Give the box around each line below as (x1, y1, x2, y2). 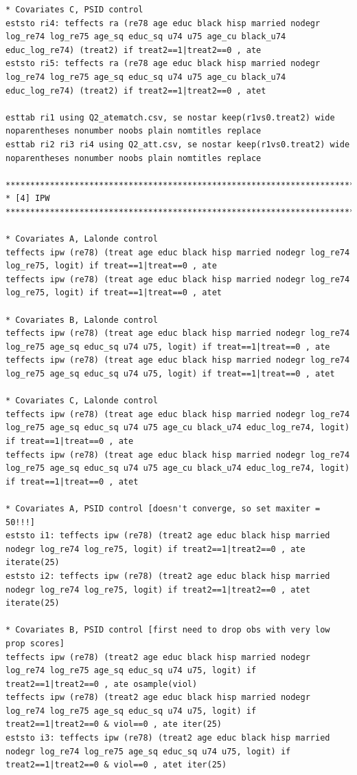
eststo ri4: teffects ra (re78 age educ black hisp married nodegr (5, 18, 321, 28)
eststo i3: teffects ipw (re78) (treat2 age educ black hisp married (5, 733, 330, 743)
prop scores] (5, 638, 65, 648)
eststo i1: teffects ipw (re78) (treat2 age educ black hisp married (5, 531, 330, 541)
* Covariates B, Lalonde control (5, 315, 158, 325)
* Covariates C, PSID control (5, 5, 143, 14)
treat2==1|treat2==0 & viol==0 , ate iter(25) (5, 719, 222, 730)
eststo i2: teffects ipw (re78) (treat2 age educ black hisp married (5, 571, 330, 581)
